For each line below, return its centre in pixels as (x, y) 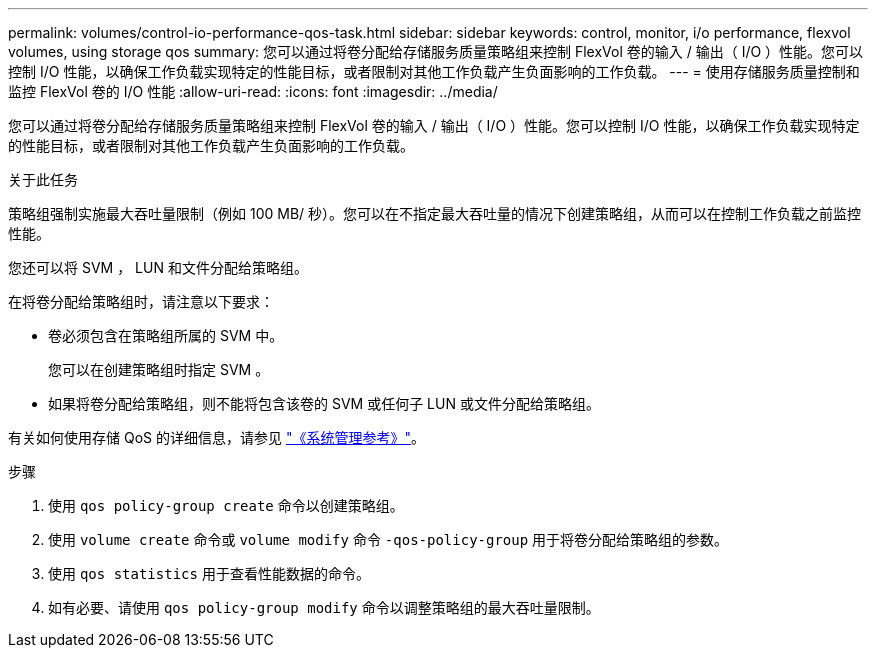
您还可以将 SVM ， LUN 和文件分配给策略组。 (158, 267)
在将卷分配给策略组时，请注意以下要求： (141, 301)
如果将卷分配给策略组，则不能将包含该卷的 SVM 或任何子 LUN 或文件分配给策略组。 (324, 403)
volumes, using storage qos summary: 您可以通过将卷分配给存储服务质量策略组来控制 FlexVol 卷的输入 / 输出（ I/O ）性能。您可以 (436, 51)
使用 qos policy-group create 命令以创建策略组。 (226, 505)
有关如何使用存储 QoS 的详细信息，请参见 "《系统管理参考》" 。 (216, 437)
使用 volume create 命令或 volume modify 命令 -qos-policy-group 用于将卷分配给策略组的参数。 (388, 539)
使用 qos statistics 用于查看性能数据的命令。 (209, 573)
